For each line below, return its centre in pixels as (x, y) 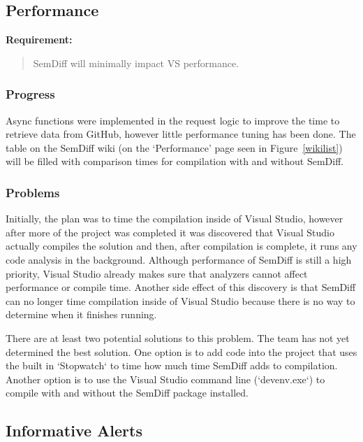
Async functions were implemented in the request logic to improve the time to (173, 120)
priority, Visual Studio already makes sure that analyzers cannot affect (157, 273)
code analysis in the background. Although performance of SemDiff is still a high (179, 259)
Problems (33, 192)
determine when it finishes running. (81, 314)
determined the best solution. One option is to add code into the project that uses (181, 351)
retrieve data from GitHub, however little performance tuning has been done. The (181, 134)
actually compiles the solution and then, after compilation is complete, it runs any (181, 246)
